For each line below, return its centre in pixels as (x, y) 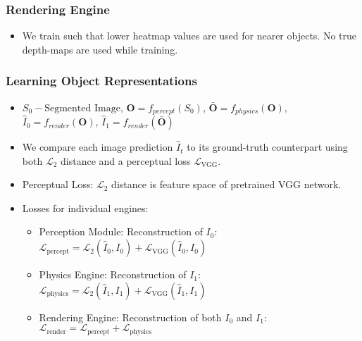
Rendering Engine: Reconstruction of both (130, 317)
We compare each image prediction (98, 147)
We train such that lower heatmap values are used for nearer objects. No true (189, 36)
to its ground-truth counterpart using (267, 147)
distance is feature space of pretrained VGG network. (226, 184)
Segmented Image (82, 108)
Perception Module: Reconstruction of (121, 231)
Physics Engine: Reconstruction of (113, 274)
